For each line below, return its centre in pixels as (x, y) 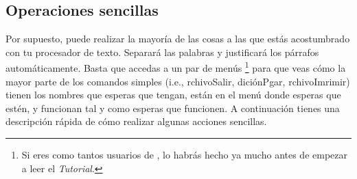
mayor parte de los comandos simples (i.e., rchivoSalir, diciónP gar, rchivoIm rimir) (178, 81)
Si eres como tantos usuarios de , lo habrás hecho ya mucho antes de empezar (185, 155)
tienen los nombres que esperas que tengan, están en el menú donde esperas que (173, 95)
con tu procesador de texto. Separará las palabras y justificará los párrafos (162, 52)
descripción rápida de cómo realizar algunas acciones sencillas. (136, 121)
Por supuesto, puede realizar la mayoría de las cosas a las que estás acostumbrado (178, 39)
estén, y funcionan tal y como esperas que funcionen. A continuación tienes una (173, 108)
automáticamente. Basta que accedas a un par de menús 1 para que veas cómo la (176, 67)
